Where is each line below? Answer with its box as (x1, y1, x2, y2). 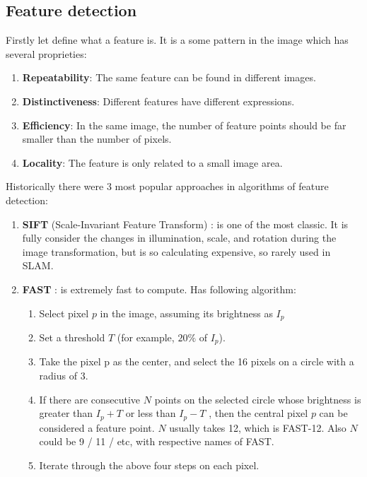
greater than (39, 406, 93, 420)
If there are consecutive (39, 391, 141, 406)
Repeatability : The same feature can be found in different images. (22, 70, 316, 85)
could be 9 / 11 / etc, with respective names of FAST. (39, 434, 274, 449)
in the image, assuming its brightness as (100, 305, 273, 320)
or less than (125, 406, 176, 420)
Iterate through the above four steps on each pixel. (39, 457, 260, 472)
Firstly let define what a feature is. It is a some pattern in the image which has (6, 33, 349, 47)
